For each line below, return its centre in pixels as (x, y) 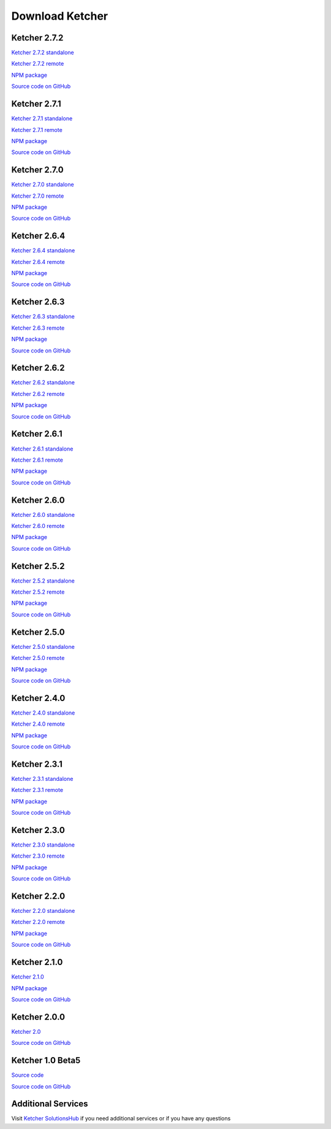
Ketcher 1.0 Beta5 (46, 1061)
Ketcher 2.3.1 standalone (42, 778)
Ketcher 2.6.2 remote (38, 394)
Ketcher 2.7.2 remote (38, 64)
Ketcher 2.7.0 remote (38, 196)
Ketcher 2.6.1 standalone (42, 449)
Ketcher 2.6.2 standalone (43, 382)
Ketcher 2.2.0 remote (38, 922)
